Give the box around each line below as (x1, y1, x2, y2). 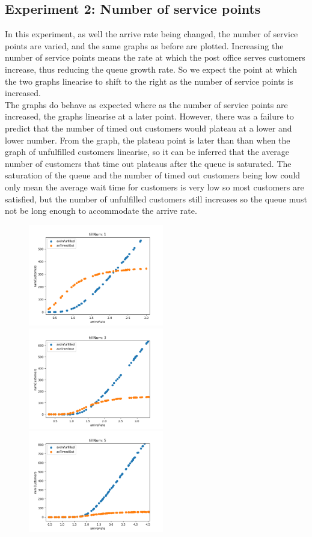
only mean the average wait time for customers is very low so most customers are (5, 180, 304, 193)
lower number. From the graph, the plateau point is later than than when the (5, 133, 290, 146)
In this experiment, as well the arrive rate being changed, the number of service (5, 28, 298, 40)
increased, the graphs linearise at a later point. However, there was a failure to (5, 110, 294, 123)
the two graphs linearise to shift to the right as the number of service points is (5, 74, 293, 87)
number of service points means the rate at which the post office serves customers (5, 51, 305, 64)
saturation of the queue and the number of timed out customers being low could (5, 169, 301, 181)
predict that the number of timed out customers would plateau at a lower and (5, 121, 292, 134)
